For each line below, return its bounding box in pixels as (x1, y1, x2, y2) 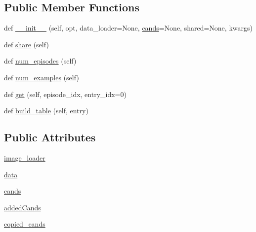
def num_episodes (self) (4, 56, 77, 66)
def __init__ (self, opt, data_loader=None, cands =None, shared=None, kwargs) (4, 23, 253, 33)
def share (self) (4, 39, 49, 49)
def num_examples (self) (4, 72, 79, 82)
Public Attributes (4, 130, 96, 145)
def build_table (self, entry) (4, 105, 88, 116)
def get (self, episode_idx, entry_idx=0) (4, 89, 127, 99)
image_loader (4, 152, 45, 163)
